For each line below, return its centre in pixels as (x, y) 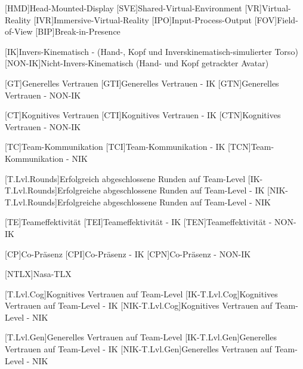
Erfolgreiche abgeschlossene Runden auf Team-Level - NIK (164, 202)
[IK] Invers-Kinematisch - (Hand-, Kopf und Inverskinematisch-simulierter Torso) (151, 51)
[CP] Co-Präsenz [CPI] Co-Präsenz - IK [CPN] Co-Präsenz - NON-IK (128, 253)
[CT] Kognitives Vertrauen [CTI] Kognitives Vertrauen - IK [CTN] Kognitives (143, 115)
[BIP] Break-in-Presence (78, 31)
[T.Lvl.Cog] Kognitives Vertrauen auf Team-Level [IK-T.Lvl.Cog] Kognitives (141, 293)
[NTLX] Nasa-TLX (38, 274)
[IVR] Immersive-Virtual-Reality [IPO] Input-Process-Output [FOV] (155, 19)
